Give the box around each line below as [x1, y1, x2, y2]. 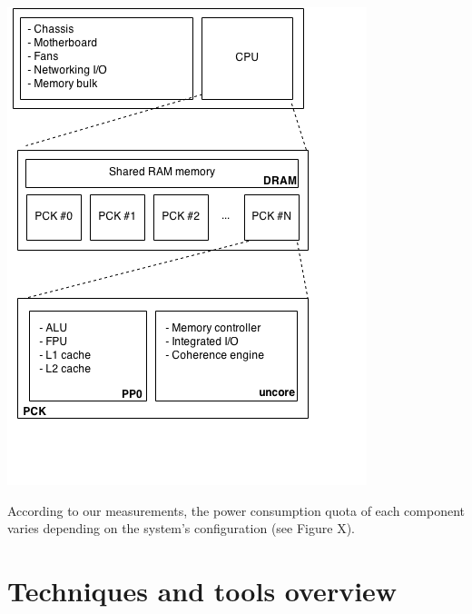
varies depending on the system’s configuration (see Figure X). [7, 519, 355, 538]
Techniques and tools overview [7, 571, 398, 609]
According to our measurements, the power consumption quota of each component [7, 500, 465, 520]
